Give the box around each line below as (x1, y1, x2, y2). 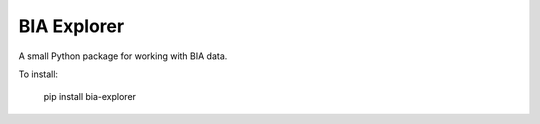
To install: (18, 68, 59, 80)
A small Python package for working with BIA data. (18, 50, 228, 62)
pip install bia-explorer (43, 91, 137, 103)
